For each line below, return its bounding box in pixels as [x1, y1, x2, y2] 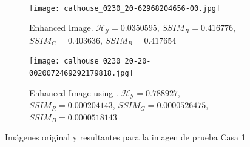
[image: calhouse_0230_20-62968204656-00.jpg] [29, 4, 220, 13]
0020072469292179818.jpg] [29, 68, 133, 77]
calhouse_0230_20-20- [64, 57, 151, 66]
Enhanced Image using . [29, 86, 118, 99]
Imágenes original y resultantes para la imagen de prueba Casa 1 [5, 131, 246, 143]
